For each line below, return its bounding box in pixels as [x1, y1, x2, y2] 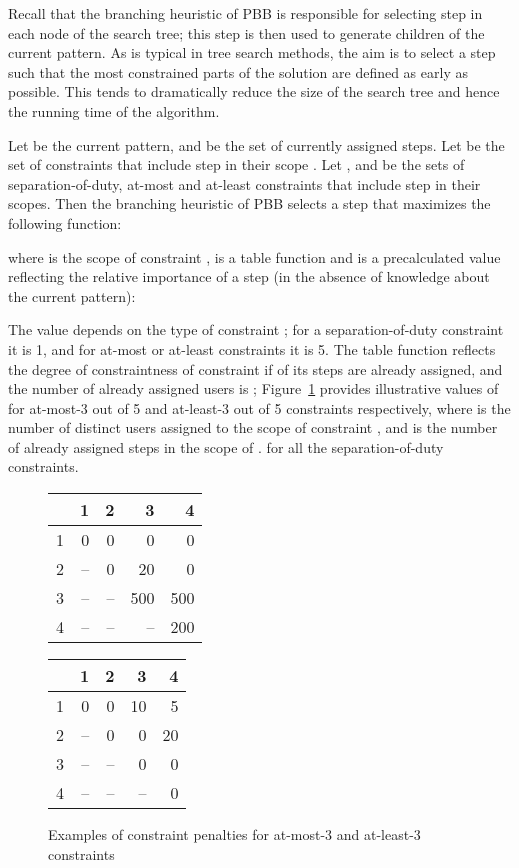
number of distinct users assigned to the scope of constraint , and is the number [8, 417, 498, 438]
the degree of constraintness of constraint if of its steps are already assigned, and [8, 358, 503, 379]
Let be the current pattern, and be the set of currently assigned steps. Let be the [8, 134, 505, 155]
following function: [8, 212, 122, 233]
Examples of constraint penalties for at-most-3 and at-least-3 [48, 824, 421, 845]
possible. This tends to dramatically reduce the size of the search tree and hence [8, 81, 500, 102]
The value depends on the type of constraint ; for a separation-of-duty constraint [8, 319, 504, 340]
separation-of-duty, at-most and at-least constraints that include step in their [8, 173, 481, 194]
